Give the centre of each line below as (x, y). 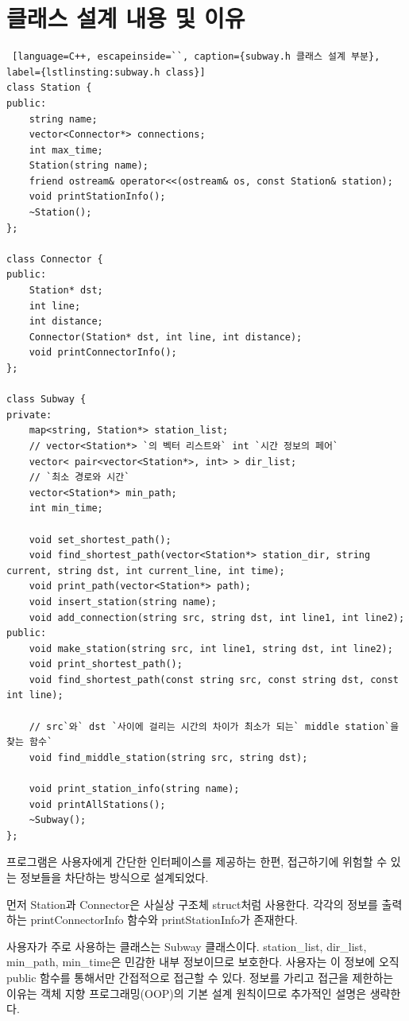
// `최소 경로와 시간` (79, 478)
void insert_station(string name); (123, 602)
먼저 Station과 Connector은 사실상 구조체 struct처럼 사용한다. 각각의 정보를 (192, 904)
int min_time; (66, 509)
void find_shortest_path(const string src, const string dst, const (214, 679)
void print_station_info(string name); (134, 789)
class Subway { (46, 400)
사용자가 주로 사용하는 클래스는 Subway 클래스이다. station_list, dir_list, (187, 946)
